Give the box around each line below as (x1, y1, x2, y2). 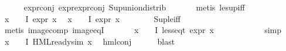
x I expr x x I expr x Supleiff (4, 12, 181, 24)
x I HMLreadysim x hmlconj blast (4, 35, 175, 47)
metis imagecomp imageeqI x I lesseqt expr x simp (4, 24, 282, 36)
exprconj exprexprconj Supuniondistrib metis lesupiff (23, 1, 245, 13)
